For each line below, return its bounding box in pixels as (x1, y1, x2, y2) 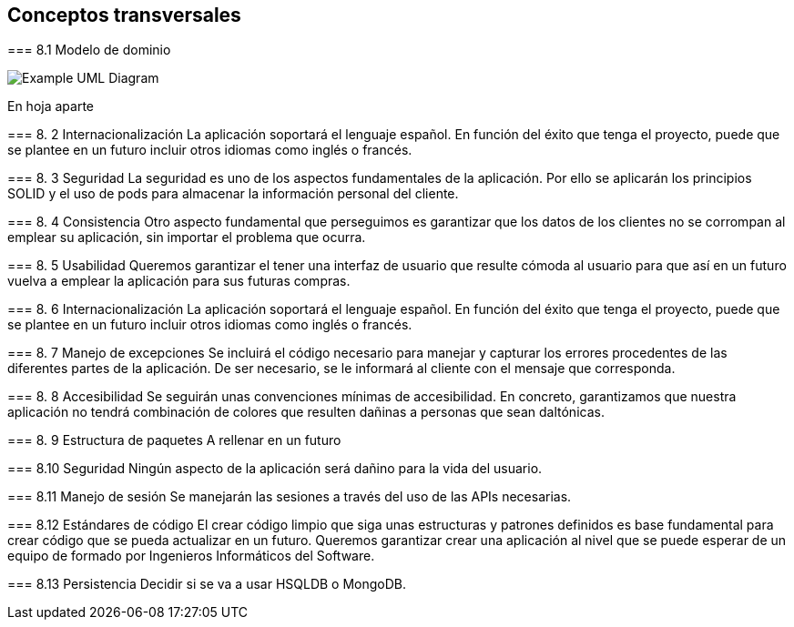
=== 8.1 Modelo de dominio (7, 42, 171, 58)
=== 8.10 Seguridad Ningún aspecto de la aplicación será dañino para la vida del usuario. (7, 460, 543, 477)
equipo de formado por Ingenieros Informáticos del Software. (7, 548, 375, 564)
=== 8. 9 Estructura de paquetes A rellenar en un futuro (7, 432, 341, 449)
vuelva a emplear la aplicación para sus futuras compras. (7, 273, 351, 289)
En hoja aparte (7, 98, 95, 115)
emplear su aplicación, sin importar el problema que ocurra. (7, 229, 366, 246)
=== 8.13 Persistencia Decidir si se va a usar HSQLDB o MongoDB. (7, 576, 407, 592)
